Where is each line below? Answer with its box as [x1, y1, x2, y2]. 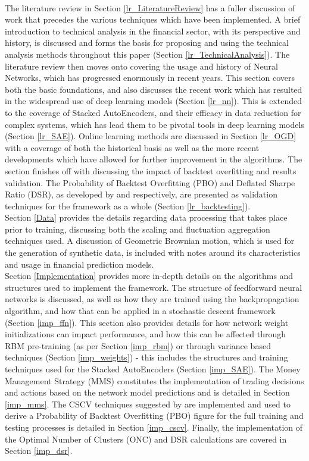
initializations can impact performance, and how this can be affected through [5, 328, 286, 340]
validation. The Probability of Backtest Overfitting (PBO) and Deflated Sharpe [5, 176, 295, 189]
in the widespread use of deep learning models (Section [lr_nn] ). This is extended [5, 95, 302, 107]
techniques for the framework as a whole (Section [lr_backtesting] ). [5, 199, 251, 212]
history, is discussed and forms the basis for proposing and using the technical [5, 36, 289, 49]
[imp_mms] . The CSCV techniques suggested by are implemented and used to [5, 397, 291, 410]
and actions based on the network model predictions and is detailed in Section [5, 386, 290, 399]
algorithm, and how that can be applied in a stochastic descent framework [5, 305, 276, 317]
